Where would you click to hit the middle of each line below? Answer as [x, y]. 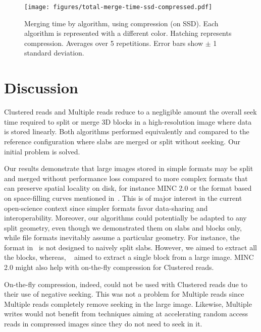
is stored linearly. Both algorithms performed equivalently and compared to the [127, 131]
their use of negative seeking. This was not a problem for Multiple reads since [124, 294]
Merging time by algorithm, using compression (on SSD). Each [121, 23]
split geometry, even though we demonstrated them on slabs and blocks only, [123, 227]
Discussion [41, 88]
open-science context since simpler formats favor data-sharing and [106, 208]
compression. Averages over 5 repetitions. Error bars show [114, 43]
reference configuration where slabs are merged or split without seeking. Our [122, 141]
